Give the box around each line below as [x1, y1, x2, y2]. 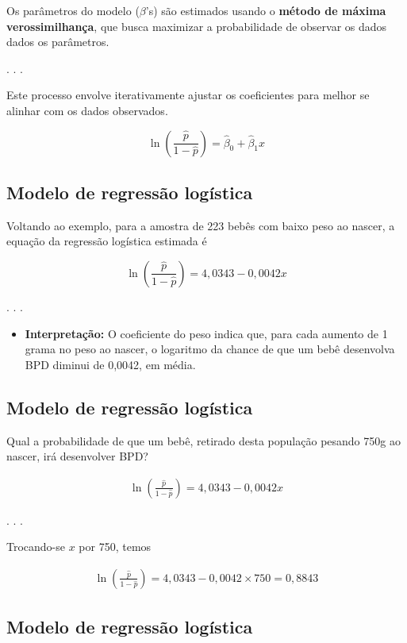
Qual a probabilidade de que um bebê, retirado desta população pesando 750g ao [6, 432, 401, 449]
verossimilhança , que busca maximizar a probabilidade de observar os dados [6, 17, 387, 34]
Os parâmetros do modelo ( [6, 2, 140, 18]
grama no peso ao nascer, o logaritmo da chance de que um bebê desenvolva [25, 341, 395, 357]
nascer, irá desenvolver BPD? [6, 448, 148, 464]
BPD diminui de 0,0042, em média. [25, 356, 196, 372]
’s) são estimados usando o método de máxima [145, 2, 386, 18]
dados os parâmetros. [6, 33, 109, 50]
